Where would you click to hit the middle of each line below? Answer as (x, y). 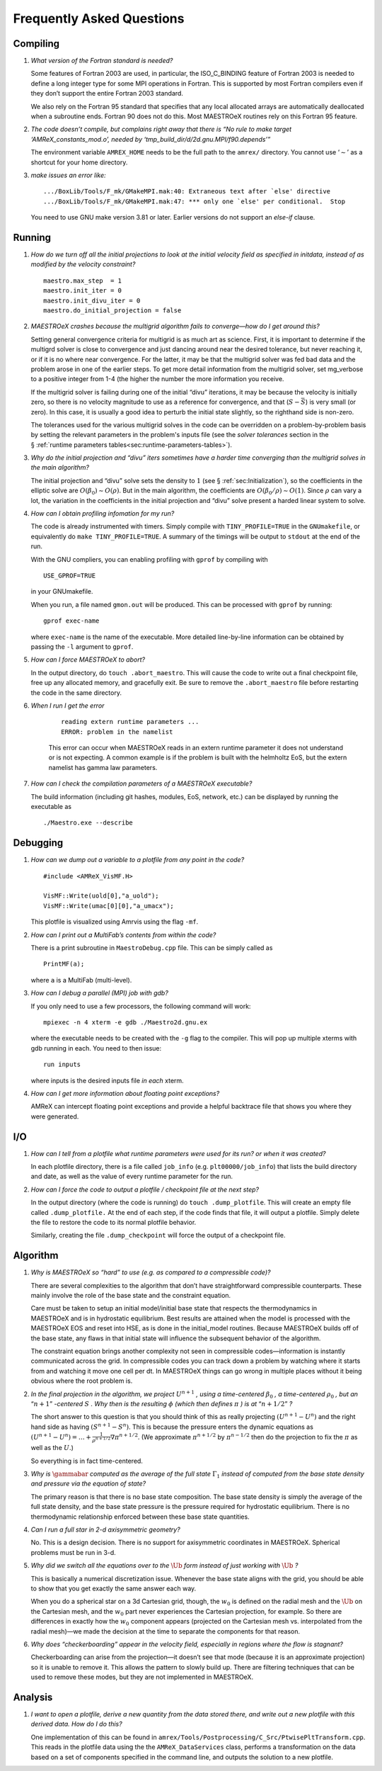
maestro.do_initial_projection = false (112, 311)
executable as (51, 807)
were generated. (55, 1116)
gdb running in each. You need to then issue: (96, 1048)
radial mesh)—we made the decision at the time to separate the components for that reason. (166, 1631)
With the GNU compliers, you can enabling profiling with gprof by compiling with (149, 559)
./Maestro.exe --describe (88, 823)
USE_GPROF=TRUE (70, 575)
